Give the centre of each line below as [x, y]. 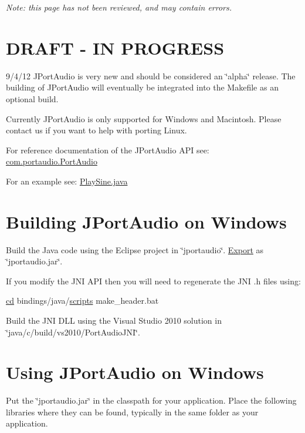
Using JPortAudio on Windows [135, 372]
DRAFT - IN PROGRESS [115, 47]
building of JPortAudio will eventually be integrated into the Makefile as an [142, 87]
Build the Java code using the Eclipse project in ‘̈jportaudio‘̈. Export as [135, 249]
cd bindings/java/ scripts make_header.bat [82, 301]
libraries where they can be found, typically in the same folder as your [132, 412]
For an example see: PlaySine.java [67, 181]
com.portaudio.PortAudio [52, 161]
